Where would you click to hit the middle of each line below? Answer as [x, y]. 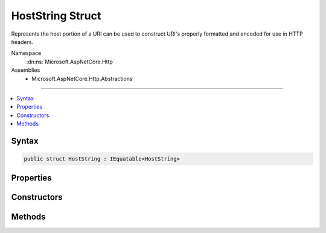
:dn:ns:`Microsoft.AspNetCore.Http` [70, 62]
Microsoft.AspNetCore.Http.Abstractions [82, 78]
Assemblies [26, 70]
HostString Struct [56, 16]
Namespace [26, 53]
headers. [22, 42]
